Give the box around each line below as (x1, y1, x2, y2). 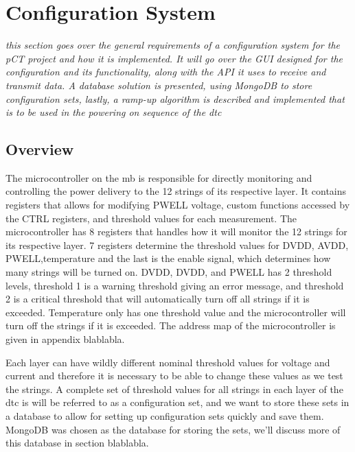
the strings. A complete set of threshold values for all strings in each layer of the (5, 381, 343, 396)
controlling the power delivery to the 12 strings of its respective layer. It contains (5, 184, 347, 198)
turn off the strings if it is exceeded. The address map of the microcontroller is (5, 318, 336, 333)
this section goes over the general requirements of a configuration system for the (5, 38, 341, 52)
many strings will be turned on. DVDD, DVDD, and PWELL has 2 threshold (5, 265, 332, 279)
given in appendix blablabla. (5, 332, 125, 346)
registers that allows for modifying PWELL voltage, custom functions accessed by (5, 198, 350, 212)
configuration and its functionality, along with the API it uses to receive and (5, 64, 326, 79)
